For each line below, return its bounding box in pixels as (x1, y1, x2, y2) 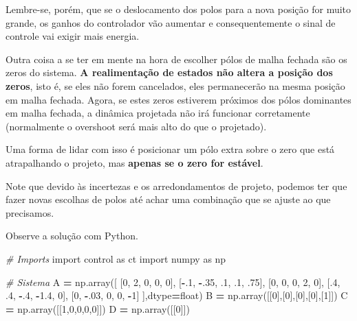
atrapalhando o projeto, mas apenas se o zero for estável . (6, 155, 263, 169)
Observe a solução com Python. (6, 228, 138, 243)
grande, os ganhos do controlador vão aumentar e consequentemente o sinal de (6, 15, 336, 29)
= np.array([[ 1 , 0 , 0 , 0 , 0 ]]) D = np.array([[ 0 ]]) (6, 301, 190, 316)
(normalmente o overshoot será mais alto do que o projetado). (6, 119, 267, 133)
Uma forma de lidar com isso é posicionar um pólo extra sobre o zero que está (6, 142, 335, 156)
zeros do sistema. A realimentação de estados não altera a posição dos (6, 65, 333, 80)
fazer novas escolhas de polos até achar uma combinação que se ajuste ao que (6, 192, 331, 206)
